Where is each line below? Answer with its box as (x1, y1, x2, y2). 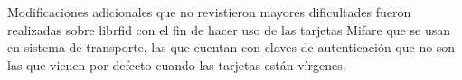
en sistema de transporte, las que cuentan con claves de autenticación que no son (7, 38, 456, 57)
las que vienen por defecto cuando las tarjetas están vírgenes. (7, 55, 346, 74)
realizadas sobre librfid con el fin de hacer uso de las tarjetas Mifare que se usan (7, 20, 450, 39)
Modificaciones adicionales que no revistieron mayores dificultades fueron (7, 3, 411, 21)
